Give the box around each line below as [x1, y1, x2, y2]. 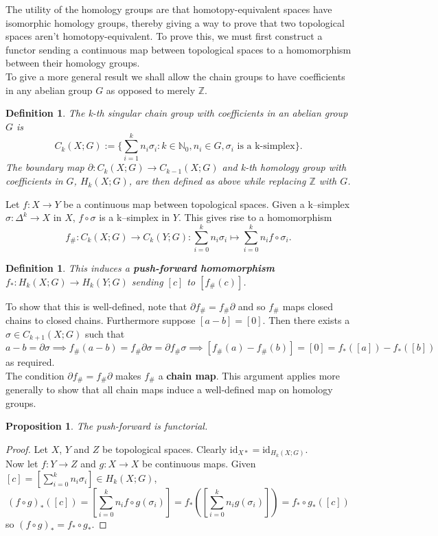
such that [84, 326, 125, 340]
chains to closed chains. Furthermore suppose [5, 313, 196, 327]
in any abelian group [5, 82, 93, 97]
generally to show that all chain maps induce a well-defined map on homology [5, 382, 333, 397]
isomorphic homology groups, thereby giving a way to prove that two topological [5, 15, 345, 30]
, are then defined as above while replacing [128, 174, 306, 188]
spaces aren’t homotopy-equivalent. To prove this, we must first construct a [5, 29, 323, 43]
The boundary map [5, 160, 84, 174]
